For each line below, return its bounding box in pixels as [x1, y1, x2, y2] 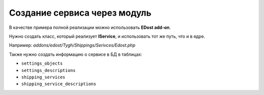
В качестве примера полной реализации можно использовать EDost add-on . [9, 24, 171, 30]
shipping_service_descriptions [21, 81, 96, 87]
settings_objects [21, 61, 63, 66]
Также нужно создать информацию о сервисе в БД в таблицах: [9, 51, 143, 57]
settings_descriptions [21, 68, 76, 73]
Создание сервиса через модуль [9, 7, 152, 18]
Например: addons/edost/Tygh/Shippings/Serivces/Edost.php [9, 42, 135, 48]
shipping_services [21, 74, 66, 80]
